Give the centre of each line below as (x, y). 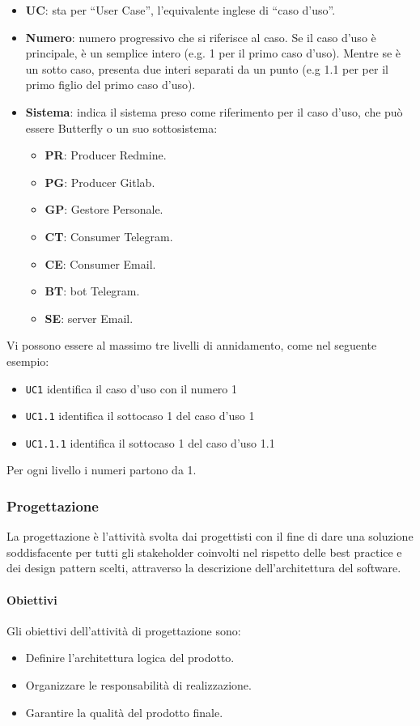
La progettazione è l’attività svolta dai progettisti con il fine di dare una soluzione (210, 536)
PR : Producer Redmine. (106, 155)
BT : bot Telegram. (92, 291)
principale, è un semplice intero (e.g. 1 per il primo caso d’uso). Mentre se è (213, 53)
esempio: (28, 361)
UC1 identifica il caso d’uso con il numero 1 (132, 388)
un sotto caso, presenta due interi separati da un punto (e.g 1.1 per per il (207, 68)
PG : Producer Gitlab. (100, 182)
